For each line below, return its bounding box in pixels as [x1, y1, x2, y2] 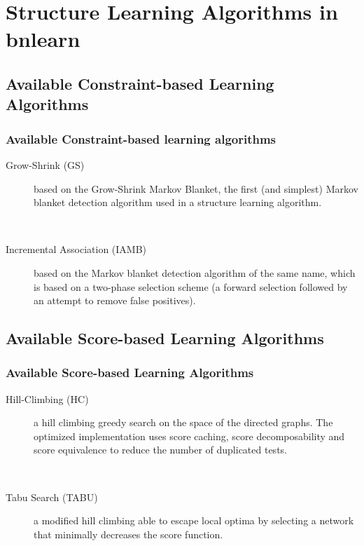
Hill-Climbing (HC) [6, 391, 89, 406]
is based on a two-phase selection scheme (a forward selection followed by [34, 279, 348, 294]
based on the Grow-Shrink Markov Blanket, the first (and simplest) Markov [34, 181, 358, 196]
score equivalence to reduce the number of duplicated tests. [34, 442, 287, 457]
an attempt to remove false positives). [34, 293, 196, 308]
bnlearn [6, 25, 80, 53]
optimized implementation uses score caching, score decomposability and [34, 428, 345, 443]
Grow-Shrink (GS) [6, 157, 85, 172]
